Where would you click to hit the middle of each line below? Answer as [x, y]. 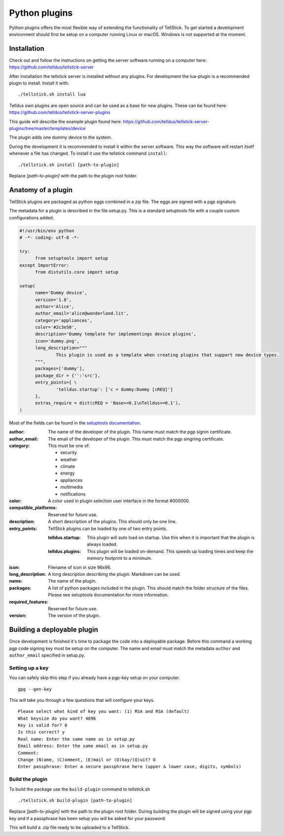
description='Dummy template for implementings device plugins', [116, 334]
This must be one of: [69, 446]
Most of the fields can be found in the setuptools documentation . [75, 423]
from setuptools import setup [72, 258]
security [69, 453]
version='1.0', [53, 300]
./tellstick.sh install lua [52, 94]
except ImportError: [44, 265]
